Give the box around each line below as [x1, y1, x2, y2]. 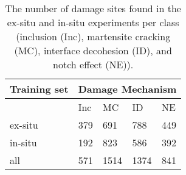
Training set [10, 82, 69, 96]
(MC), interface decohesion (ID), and [14, 43, 172, 57]
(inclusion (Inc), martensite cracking [16, 29, 171, 43]
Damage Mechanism [78, 82, 177, 96]
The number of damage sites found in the [5, 1, 181, 15]
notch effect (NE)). [53, 57, 134, 71]
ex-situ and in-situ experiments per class [7, 15, 179, 29]
